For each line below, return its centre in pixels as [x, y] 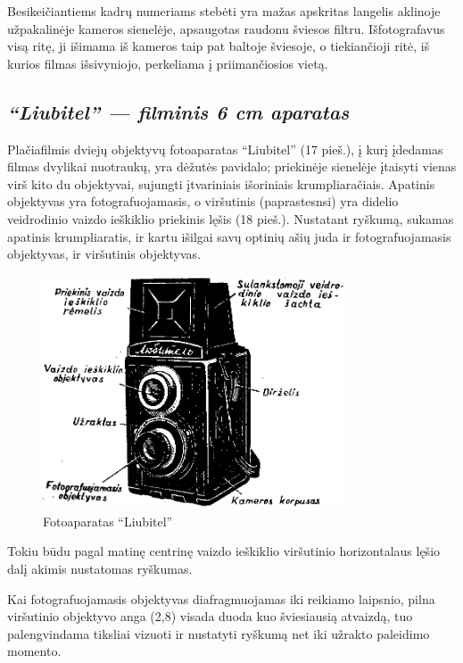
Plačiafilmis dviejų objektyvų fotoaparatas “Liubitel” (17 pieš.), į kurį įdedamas [225, 149]
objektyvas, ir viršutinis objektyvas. [104, 254]
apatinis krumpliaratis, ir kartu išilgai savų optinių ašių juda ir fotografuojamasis [229, 236]
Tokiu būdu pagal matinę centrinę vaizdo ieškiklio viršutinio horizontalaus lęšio [224, 551]
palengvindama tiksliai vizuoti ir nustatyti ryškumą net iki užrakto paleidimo [219, 633]
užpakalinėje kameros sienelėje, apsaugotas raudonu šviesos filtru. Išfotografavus [226, 28]
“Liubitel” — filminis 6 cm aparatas [178, 111]
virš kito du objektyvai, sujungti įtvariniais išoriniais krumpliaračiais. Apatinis [221, 183]
